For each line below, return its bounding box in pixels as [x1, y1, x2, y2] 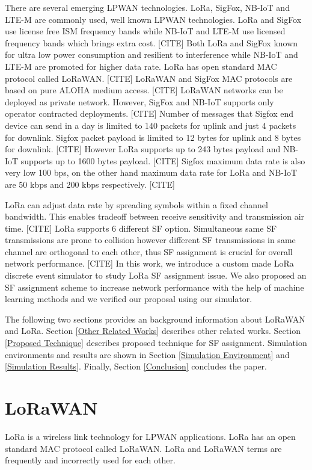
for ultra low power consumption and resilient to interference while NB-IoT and [5, 48, 298, 61]
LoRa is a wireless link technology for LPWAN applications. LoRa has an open [5, 430, 296, 442]
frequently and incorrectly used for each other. [5, 454, 176, 466]
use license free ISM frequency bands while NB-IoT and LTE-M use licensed [5, 25, 286, 37]
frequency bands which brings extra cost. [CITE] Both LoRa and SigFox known [5, 36, 298, 49]
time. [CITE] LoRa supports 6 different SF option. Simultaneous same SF [5, 221, 277, 234]
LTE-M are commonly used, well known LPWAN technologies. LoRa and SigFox [5, 13, 302, 25]
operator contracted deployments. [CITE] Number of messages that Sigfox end [5, 107, 294, 120]
